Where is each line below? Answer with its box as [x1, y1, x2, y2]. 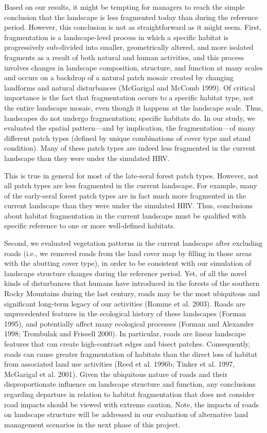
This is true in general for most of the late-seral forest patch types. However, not [4, 170, 259, 181]
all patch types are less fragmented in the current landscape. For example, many [4, 180, 257, 191]
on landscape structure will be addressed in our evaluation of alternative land [4, 409, 248, 420]
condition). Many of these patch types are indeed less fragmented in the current [4, 142, 256, 153]
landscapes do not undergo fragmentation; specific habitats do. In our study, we [4, 112, 256, 123]
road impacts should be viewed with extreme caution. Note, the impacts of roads [4, 399, 259, 409]
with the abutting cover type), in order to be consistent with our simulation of [4, 258, 252, 268]
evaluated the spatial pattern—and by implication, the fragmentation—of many [4, 122, 255, 133]
